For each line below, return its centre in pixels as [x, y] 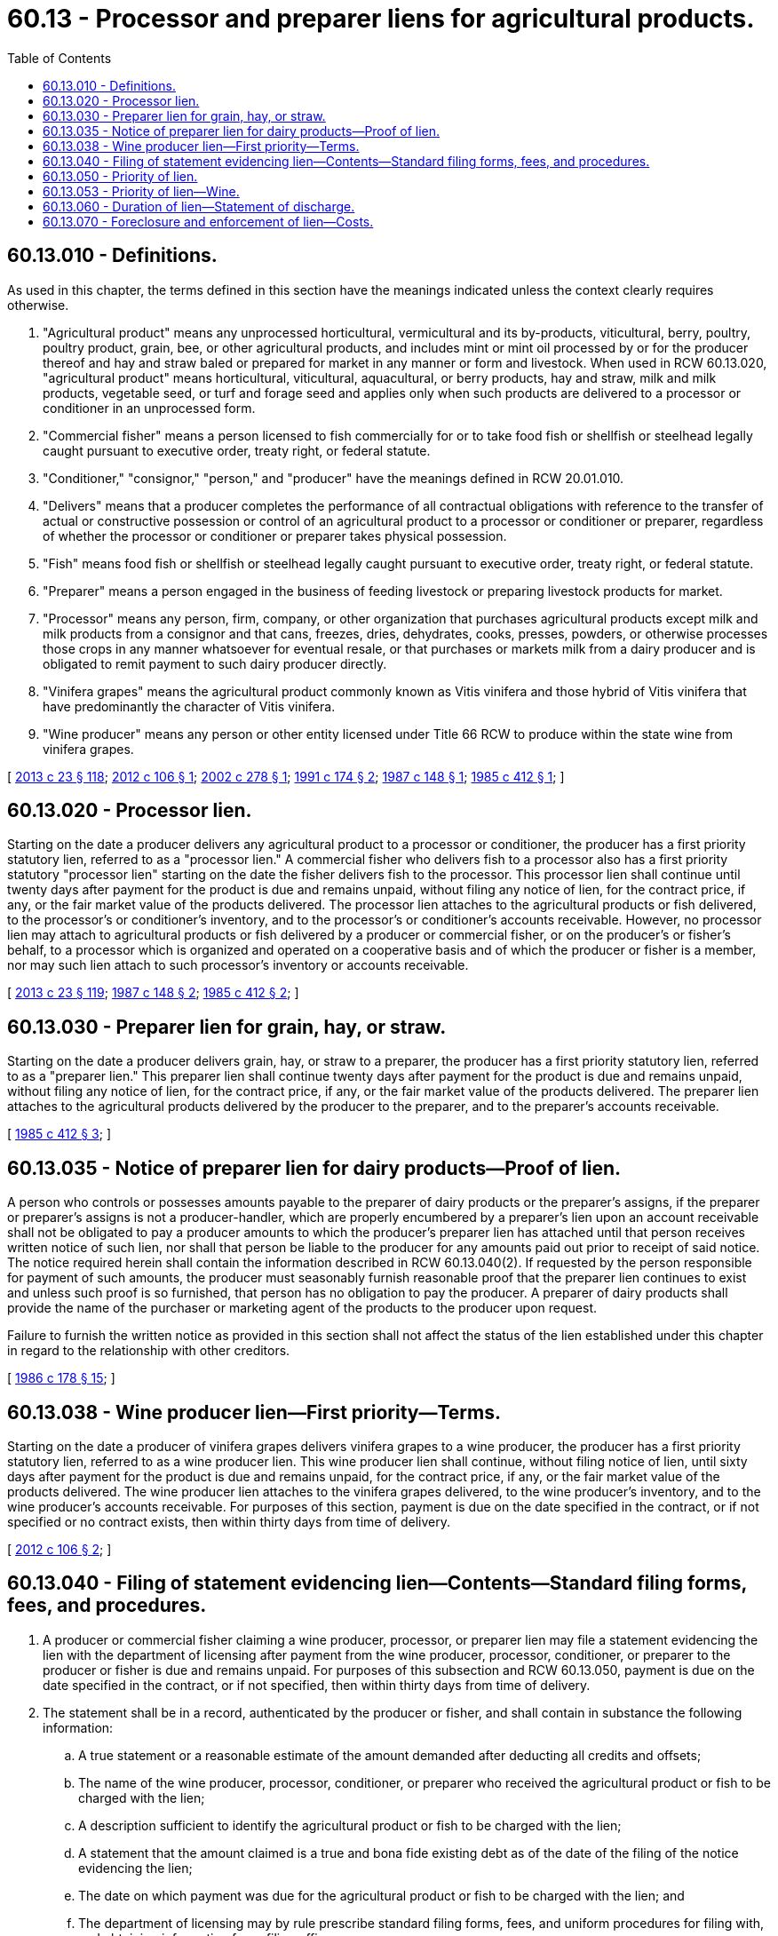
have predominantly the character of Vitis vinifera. [189, 706]
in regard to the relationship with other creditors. [149, 1351]
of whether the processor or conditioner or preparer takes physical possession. [275, 536]
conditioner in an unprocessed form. [149, 408]
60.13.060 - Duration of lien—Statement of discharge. [199, 206]
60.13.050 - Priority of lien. [120, 176]
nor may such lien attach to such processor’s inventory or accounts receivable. [238, 965]
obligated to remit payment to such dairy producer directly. [215, 663]
